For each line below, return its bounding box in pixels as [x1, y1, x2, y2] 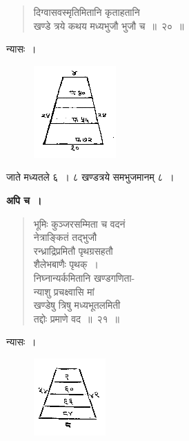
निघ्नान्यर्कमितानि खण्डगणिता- [33, 270, 135, 285]
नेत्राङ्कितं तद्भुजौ [33, 230, 97, 244]
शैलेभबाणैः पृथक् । [33, 257, 99, 271]
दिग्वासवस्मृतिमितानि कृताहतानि [33, 5, 140, 19]
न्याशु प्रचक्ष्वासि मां [33, 284, 94, 298]
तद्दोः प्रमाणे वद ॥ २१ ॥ [33, 311, 120, 325]
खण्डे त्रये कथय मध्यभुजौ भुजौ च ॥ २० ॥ [33, 18, 184, 33]
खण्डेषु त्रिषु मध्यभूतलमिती [33, 298, 121, 312]
